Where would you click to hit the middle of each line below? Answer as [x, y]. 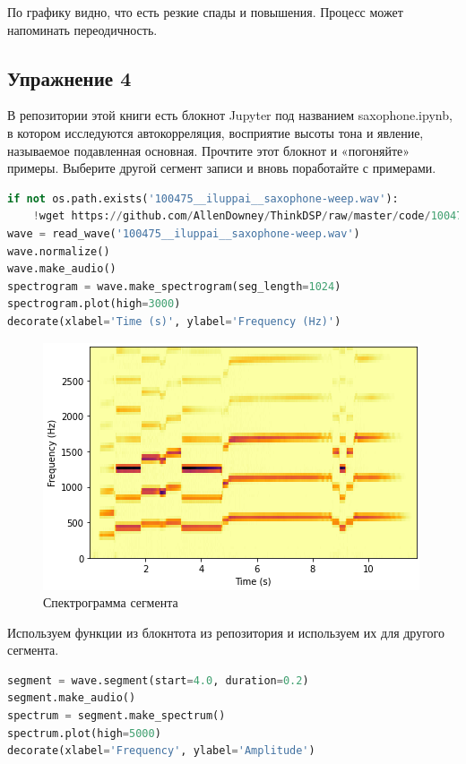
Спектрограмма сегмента [111, 602]
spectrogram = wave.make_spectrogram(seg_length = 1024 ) [174, 286]
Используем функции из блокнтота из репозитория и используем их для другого [226, 632]
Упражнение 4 [69, 77]
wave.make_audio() [62, 269]
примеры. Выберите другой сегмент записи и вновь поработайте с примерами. [222, 168]
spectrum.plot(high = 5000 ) [84, 733]
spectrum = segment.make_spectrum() [116, 716]
